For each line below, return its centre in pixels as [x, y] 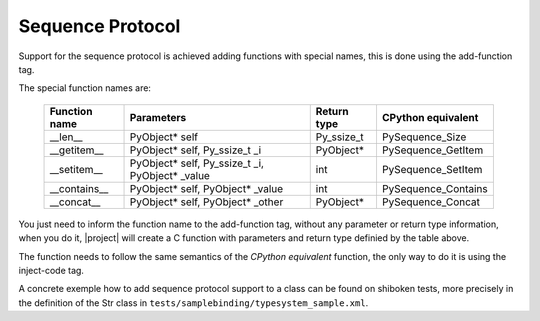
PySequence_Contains [435, 188]
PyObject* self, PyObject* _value [206, 188]
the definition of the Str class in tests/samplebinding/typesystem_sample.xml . [193, 302]
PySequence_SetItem [432, 169]
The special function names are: [85, 88]
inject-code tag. [51, 270]
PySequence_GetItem [432, 150]
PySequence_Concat [430, 202]
